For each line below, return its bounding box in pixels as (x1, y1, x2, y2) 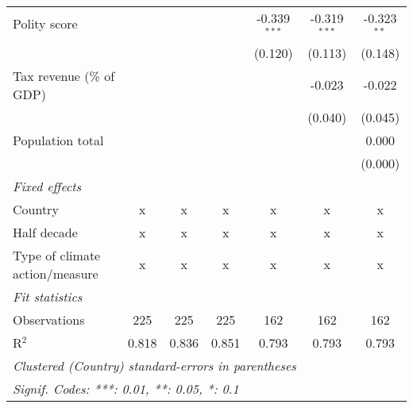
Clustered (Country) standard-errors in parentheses (13, 356, 296, 375)
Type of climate (13, 245, 101, 264)
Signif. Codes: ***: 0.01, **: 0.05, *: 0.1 (13, 379, 239, 398)
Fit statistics (13, 287, 83, 306)
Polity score (13, 14, 78, 33)
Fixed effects (13, 176, 82, 195)
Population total (13, 130, 104, 149)
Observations (13, 310, 85, 329)
